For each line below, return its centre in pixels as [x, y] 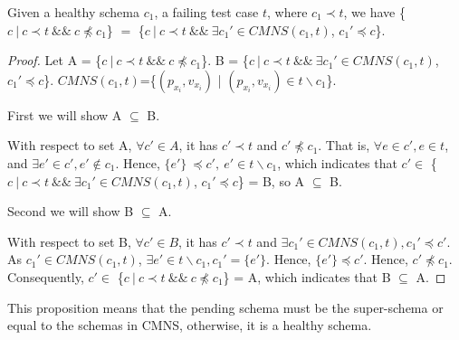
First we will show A [65, 114]
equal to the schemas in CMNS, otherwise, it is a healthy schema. [190, 325]
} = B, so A [271, 180]
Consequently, [46, 276]
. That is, [344, 145]
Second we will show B [71, 211]
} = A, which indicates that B [307, 276]
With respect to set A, [70, 145]
